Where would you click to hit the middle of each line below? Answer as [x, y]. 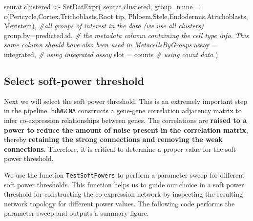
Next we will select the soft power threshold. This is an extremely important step [126, 101]
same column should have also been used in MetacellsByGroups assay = [111, 45]
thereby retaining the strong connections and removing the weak [113, 139]
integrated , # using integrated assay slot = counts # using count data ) [111, 54]
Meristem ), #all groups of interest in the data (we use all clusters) [104, 26]
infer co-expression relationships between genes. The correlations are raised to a [126, 120]
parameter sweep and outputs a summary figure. [76, 213]
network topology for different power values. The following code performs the [119, 203]
